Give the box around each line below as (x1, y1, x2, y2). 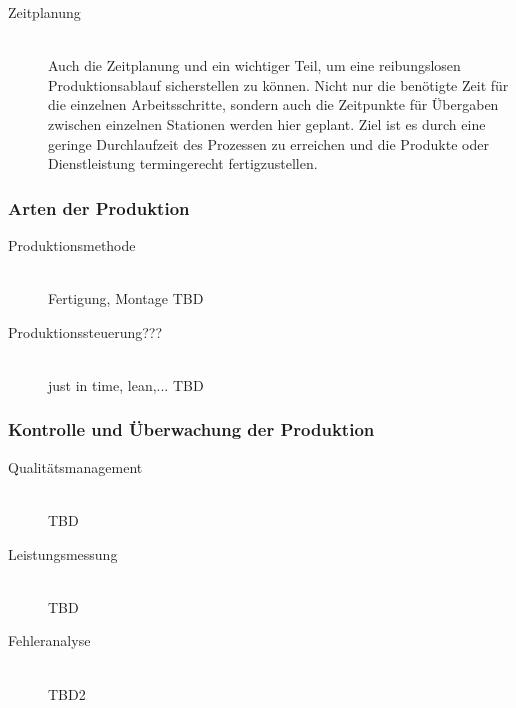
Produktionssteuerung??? (8, 321, 163, 342)
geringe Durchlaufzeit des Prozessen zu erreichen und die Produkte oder (48, 133, 489, 154)
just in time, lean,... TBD (48, 374, 204, 395)
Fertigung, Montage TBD (48, 288, 204, 309)
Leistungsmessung (8, 543, 118, 564)
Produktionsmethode (8, 234, 136, 255)
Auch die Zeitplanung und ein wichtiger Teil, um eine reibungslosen (48, 55, 461, 76)
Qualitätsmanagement (8, 456, 143, 477)
